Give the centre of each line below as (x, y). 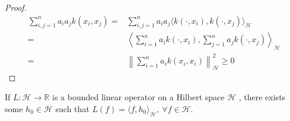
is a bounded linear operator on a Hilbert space (138, 97)
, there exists (262, 97)
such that (72, 108)
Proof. (16, 7)
